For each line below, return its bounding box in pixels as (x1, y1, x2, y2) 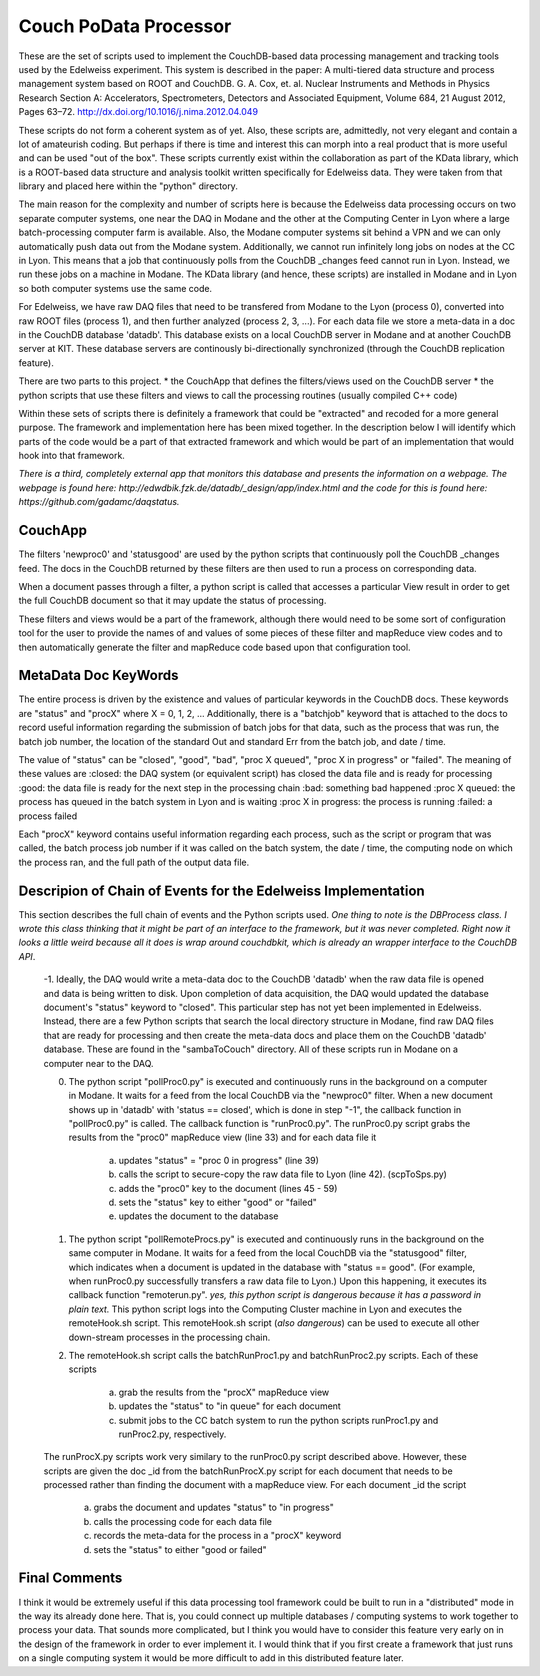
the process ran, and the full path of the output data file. (18, 856, 250, 868)
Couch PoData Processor (18, 15, 232, 37)
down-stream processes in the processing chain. (68, 1331, 271, 1343)
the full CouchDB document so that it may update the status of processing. (18, 595, 327, 607)
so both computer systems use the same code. (18, 282, 213, 294)
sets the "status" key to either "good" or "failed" (118, 1196, 317, 1209)
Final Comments (18, 1570, 123, 1587)
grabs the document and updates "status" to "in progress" (93, 1501, 335, 1514)
